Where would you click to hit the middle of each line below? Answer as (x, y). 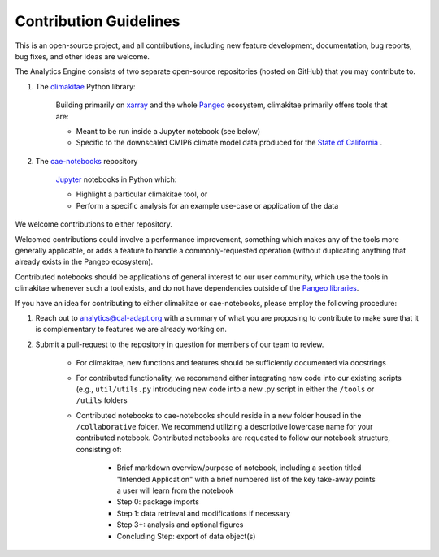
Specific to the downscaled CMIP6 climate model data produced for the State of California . (229, 143)
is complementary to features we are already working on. (131, 330)
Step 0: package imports (158, 502)
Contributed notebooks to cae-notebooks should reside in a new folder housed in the (219, 415)
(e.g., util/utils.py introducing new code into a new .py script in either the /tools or (225, 389)
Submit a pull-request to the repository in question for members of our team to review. (180, 344)
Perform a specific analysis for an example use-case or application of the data (207, 205)
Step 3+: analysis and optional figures (180, 525)
